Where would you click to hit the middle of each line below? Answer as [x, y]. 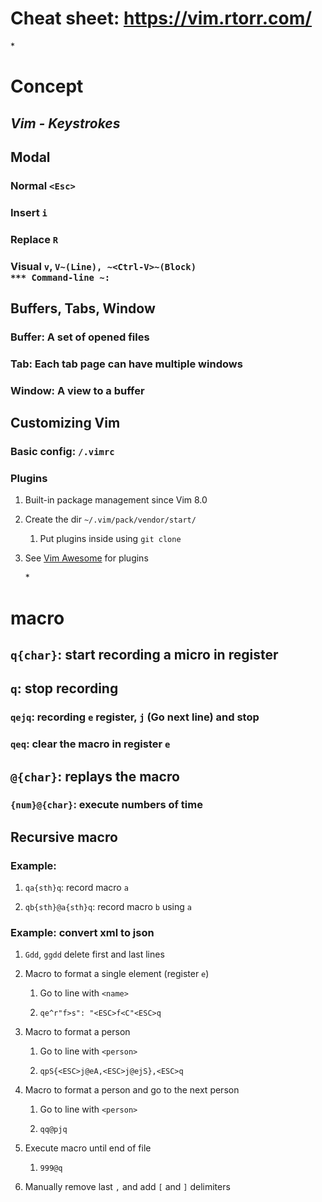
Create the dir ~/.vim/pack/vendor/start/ [110, 519]
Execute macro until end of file [88, 1148]
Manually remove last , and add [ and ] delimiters [127, 1187]
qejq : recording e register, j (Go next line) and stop [135, 717]
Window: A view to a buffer [77, 390]
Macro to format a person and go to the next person [132, 1090]
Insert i [29, 212]
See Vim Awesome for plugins [86, 558]
